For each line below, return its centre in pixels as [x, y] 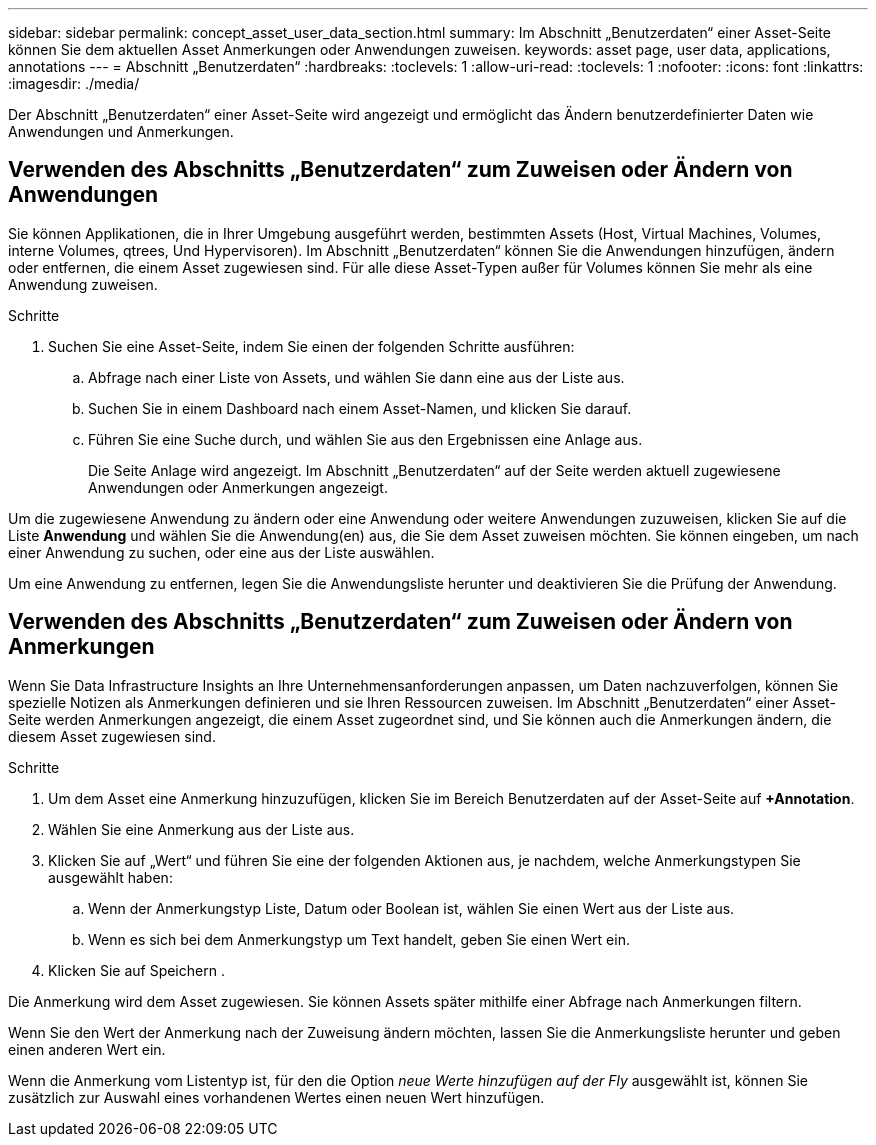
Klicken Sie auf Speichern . [136, 970]
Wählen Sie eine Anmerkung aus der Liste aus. [201, 829]
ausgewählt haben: [110, 877]
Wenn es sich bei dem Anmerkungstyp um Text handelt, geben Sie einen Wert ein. [359, 939]
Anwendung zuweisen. [83, 284]
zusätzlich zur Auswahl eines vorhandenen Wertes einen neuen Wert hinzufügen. [276, 1097]
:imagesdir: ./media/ [74, 83]
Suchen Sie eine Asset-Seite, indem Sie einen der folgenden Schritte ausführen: [311, 346]
